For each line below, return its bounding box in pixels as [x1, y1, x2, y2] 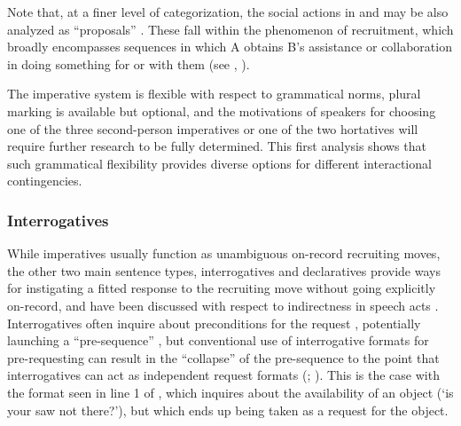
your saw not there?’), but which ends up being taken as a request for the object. [7, 400, 449, 419]
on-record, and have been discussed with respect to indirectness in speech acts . [7, 296, 439, 314]
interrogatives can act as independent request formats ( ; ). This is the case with [7, 366, 440, 384]
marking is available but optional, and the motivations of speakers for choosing [7, 101, 436, 120]
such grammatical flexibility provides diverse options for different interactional [7, 154, 432, 172]
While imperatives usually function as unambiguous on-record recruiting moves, [7, 244, 441, 263]
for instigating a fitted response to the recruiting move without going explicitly [7, 279, 436, 297]
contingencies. [7, 171, 82, 190]
